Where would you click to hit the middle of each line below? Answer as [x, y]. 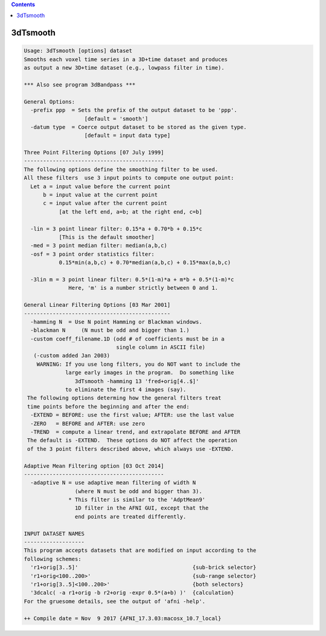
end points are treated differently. [130, 516]
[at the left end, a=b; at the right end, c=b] [130, 211]
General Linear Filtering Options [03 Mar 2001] [97, 305]
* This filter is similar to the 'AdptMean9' [137, 500]
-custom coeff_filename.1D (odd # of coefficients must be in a [127, 339]
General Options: [50, 102]
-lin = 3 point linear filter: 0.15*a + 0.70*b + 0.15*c [116, 229]
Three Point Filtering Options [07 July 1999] [94, 152]
